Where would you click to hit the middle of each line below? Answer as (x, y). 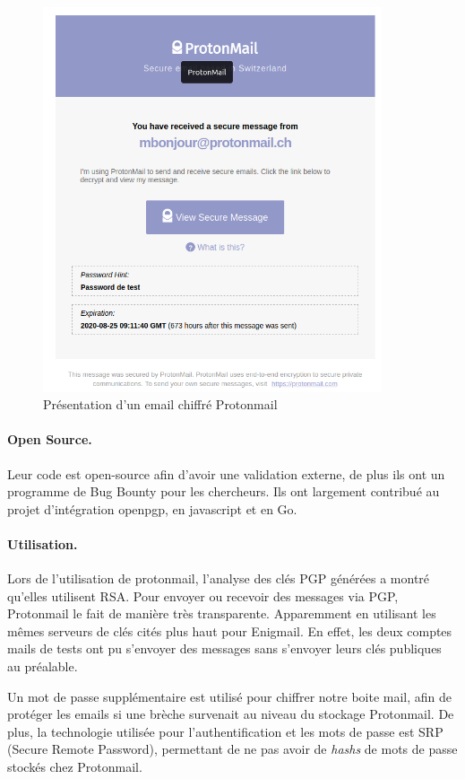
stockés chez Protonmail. (75, 767)
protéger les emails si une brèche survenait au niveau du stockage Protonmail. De (231, 714)
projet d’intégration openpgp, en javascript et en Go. (152, 508)
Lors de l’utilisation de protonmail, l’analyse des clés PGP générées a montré (219, 578)
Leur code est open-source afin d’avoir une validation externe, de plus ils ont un (226, 473)
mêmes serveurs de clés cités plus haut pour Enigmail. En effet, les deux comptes (230, 630)
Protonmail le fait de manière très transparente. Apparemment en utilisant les (222, 613)
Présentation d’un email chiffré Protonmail (160, 404)
